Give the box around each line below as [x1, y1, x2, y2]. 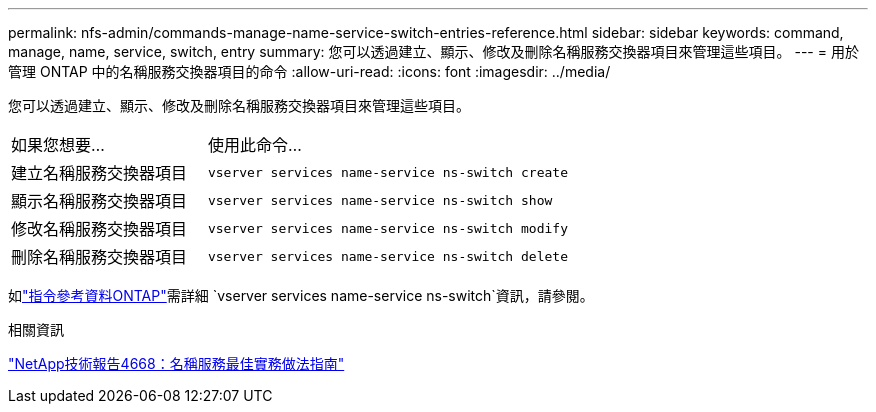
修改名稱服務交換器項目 [11, 219, 188, 239]
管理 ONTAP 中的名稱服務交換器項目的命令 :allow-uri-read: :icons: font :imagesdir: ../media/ [8, 63, 611, 80]
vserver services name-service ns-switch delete [207, 248, 568, 264]
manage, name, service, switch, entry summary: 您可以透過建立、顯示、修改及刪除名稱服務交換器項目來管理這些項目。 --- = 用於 [8, 43, 859, 60]
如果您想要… [11, 135, 105, 155]
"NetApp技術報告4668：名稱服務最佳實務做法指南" [8, 355, 345, 372]
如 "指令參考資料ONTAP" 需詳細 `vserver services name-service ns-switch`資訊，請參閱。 [8, 287, 594, 304]
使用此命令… [207, 135, 302, 155]
